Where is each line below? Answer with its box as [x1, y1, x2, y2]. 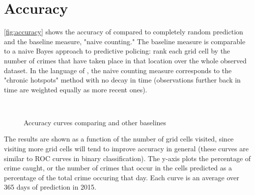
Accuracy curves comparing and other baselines [24, 117, 167, 127]
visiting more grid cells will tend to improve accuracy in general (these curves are [4, 143, 249, 154]
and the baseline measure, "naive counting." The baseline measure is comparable [4, 36, 246, 46]
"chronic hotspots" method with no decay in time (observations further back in [4, 75, 241, 85]
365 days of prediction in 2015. [4, 182, 96, 192]
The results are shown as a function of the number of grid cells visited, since [4, 134, 234, 144]
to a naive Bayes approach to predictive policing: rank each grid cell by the [4, 46, 230, 56]
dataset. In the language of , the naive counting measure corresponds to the [4, 65, 232, 75]
